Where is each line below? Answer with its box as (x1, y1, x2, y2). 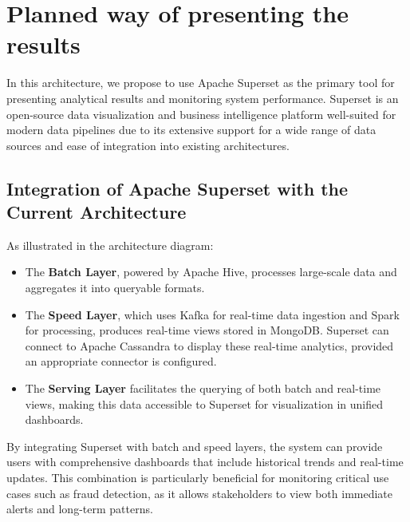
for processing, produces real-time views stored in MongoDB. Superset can (25, 322, 389, 338)
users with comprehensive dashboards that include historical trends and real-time (6, 453, 404, 470)
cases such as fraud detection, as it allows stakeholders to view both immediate (6, 484, 393, 501)
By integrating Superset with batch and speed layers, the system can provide (6, 437, 383, 454)
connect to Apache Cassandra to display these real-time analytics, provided (25, 337, 394, 354)
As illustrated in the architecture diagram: (6, 236, 214, 253)
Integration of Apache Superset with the (6, 176, 349, 200)
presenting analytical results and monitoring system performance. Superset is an (6, 89, 399, 106)
